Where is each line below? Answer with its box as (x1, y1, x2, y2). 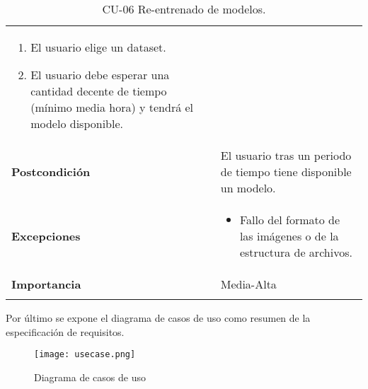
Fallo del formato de (239, 211, 340, 228)
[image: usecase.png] (34, 349, 136, 360)
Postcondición (11, 163, 91, 180)
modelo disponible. (30, 115, 123, 132)
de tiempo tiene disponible (220, 163, 352, 180)
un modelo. (220, 180, 276, 196)
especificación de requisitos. (6, 324, 125, 339)
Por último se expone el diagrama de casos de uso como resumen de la (6, 310, 311, 325)
